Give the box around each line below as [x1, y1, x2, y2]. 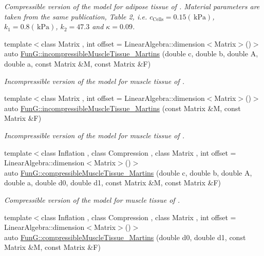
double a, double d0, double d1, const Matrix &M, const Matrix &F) [4, 177, 221, 188]
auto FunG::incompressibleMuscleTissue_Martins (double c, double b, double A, [4, 48, 258, 59]
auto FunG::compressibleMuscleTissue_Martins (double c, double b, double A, [4, 167, 252, 178]
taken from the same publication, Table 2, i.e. [4, 11, 147, 22]
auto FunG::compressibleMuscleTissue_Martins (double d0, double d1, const [4, 231, 246, 242]
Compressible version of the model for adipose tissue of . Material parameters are [4, 1, 260, 11]
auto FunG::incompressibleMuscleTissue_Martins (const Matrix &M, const [4, 102, 241, 113]
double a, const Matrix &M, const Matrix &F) [4, 58, 151, 69]
